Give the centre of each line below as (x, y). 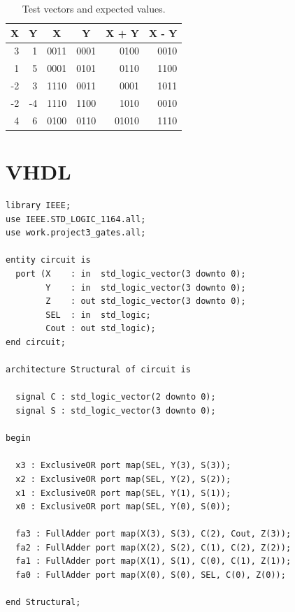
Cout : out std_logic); (101, 329)
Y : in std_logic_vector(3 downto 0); (146, 287)
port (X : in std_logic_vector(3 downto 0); (131, 274)
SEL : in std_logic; (98, 315)
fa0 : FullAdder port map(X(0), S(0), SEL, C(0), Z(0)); (151, 575)
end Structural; (43, 603)
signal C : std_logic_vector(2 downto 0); (116, 397)
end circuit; (36, 342)
